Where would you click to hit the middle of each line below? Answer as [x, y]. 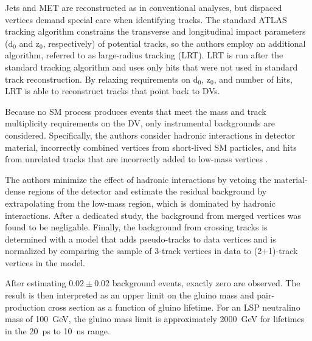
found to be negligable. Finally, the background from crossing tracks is [136, 227]
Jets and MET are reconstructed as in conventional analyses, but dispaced [144, 7]
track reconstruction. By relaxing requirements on [98, 79]
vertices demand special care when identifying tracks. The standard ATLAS [146, 19]
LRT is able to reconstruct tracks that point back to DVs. [113, 91]
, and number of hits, [253, 79]
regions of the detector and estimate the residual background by [147, 191]
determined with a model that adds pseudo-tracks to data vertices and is [140, 239]
